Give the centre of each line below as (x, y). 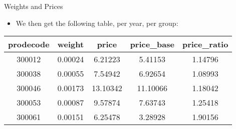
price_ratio (205, 44)
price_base (152, 44)
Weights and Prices (34, 6)
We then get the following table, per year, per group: (97, 23)
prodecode (29, 44)
